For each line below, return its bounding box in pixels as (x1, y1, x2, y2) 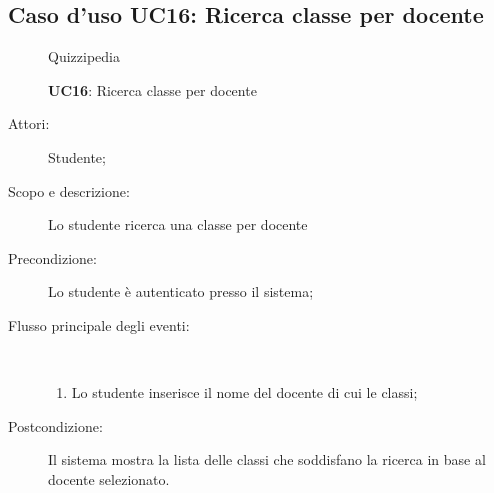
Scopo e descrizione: (8, 180, 130, 201)
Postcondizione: (8, 415, 103, 436)
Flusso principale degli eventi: (8, 314, 190, 335)
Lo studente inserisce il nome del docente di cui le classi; (71, 382, 418, 403)
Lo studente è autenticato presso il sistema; (48, 281, 314, 302)
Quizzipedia (48, 46, 120, 67)
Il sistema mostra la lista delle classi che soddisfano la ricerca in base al (48, 449, 486, 470)
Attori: (8, 113, 50, 134)
